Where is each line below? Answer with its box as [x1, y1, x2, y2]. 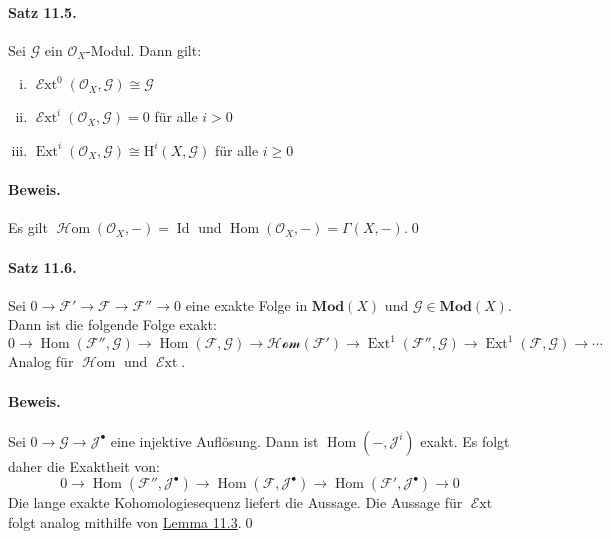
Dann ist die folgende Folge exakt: [8, 314, 217, 335]
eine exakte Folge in [185, 294, 308, 315]
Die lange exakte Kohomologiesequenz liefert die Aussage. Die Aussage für [8, 492, 463, 513]
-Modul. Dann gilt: [86, 39, 202, 60]
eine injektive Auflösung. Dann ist [110, 430, 319, 451]
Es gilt [8, 217, 48, 238]
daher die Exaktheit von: [8, 455, 160, 476]
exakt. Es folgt [420, 430, 510, 451]
